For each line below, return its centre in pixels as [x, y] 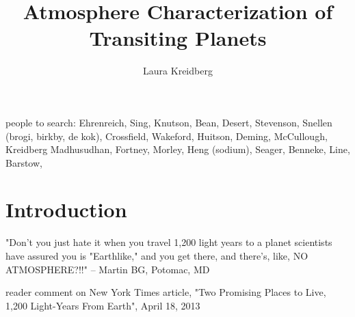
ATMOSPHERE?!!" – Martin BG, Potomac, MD [108, 269]
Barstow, [24, 162]
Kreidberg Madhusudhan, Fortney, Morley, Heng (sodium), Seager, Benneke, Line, [178, 149]
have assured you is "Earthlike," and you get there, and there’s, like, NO [157, 256]
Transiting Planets [178, 38]
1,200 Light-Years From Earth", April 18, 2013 [103, 305]
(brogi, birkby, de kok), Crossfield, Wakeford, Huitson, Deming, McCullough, [167, 136]
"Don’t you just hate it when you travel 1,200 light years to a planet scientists [169, 242]
